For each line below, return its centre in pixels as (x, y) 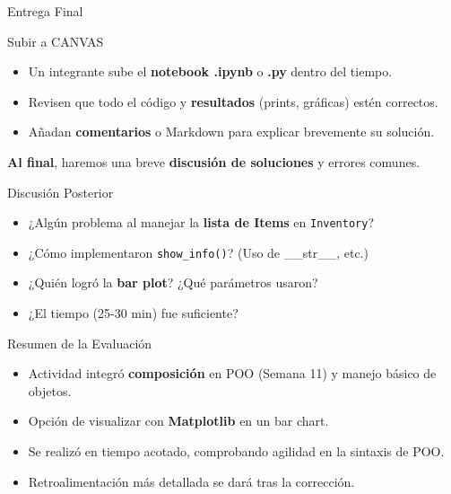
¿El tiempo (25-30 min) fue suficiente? (133, 313)
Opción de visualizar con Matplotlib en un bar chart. (178, 421)
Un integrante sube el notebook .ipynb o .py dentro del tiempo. (210, 71)
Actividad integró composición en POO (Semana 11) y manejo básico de (232, 373)
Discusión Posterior (61, 192)
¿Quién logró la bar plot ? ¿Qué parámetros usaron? (173, 282)
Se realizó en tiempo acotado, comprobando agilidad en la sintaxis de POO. (236, 451)
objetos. (50, 390)
